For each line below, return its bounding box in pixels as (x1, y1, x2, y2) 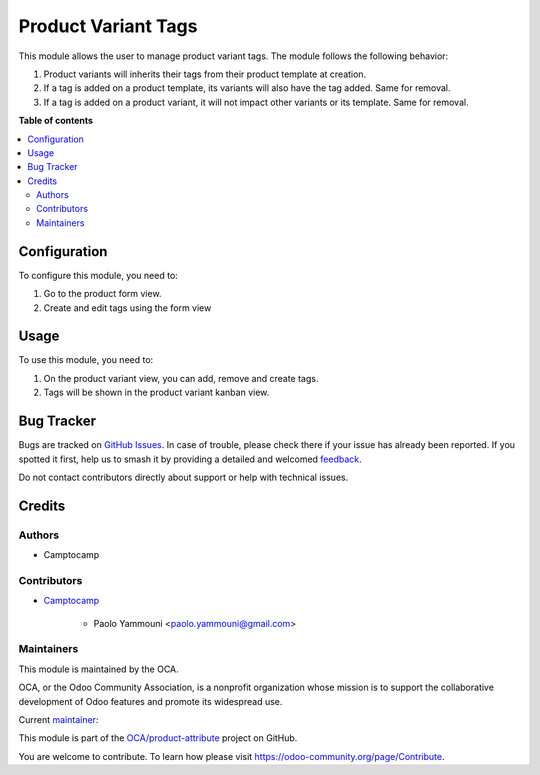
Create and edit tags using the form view (43, 301, 212, 314)
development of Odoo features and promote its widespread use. (18, 695, 283, 707)
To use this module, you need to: (18, 354, 154, 366)
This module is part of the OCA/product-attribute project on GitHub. (18, 732, 298, 744)
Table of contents (18, 115, 94, 127)
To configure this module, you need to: (18, 269, 179, 281)
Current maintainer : (18, 713, 99, 725)
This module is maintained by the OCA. (18, 663, 179, 675)
